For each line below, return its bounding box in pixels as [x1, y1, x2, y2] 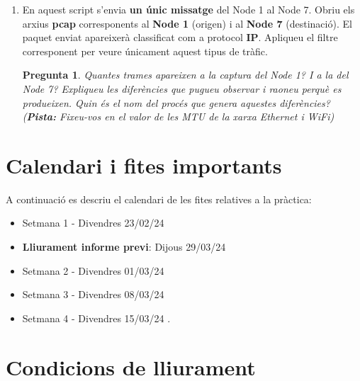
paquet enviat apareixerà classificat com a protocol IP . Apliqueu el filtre [22, 30, 338, 45]
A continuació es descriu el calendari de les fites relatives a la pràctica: [6, 191, 312, 206]
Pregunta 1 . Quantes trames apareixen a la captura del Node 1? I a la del [22, 67, 349, 82]
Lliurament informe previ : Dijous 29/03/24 [22, 239, 226, 254]
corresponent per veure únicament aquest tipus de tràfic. [22, 43, 268, 58]
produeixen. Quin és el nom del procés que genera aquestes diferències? [22, 95, 330, 110]
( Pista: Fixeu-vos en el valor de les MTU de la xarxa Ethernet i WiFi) [22, 109, 334, 124]
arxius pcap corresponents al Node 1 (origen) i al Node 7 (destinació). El [22, 16, 352, 30]
